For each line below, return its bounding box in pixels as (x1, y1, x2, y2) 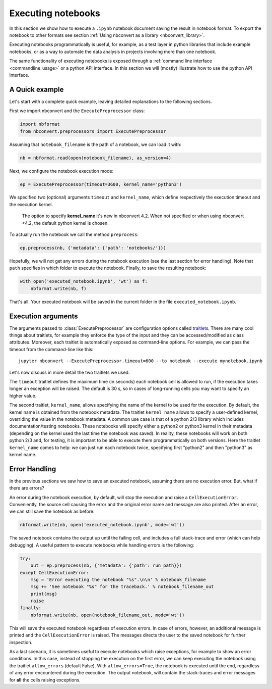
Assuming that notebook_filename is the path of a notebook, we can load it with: (9, 141, 181, 147)
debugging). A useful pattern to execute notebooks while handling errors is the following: (9, 542, 194, 548)
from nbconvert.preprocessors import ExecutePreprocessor (20, 128, 166, 134)
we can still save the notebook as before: (9, 508, 95, 515)
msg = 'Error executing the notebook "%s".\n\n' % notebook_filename (30, 576, 206, 582)
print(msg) (30, 591, 57, 597)
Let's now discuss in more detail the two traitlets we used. (9, 369, 130, 375)
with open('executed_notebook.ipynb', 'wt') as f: (20, 278, 148, 284)
